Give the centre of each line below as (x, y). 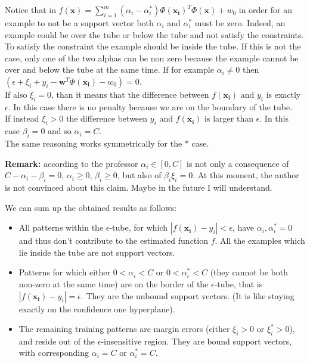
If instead (22, 118)
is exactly (283, 94)
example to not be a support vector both (79, 23)
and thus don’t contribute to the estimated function (113, 241)
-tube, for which (139, 227)
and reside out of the (57, 341)
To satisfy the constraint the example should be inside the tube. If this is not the (153, 46)
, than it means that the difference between (130, 94)
